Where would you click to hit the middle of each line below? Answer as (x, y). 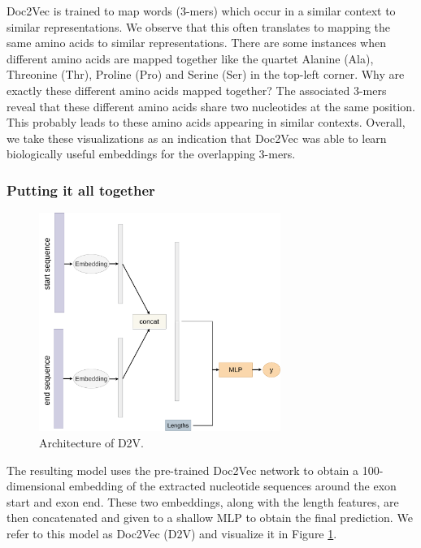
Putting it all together (81, 190)
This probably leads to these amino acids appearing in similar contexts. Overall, (206, 122)
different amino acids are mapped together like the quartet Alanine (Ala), (190, 58)
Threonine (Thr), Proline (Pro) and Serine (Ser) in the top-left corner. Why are (206, 74)
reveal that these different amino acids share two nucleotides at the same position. (211, 106)
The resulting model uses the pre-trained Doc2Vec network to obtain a (183, 470)
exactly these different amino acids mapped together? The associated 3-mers (197, 90)
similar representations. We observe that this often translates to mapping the (199, 26)
